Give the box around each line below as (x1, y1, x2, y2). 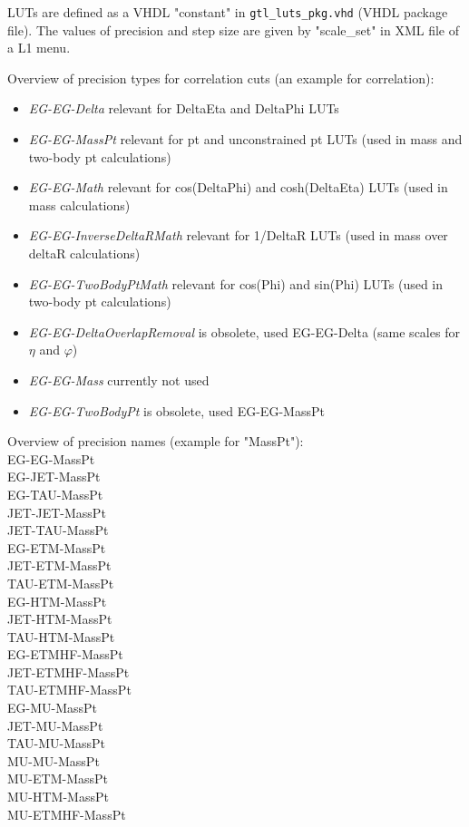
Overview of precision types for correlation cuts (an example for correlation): (7, 68, 435, 87)
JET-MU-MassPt (7, 715, 103, 735)
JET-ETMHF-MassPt (7, 662, 130, 681)
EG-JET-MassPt (7, 467, 101, 486)
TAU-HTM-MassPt (7, 627, 115, 646)
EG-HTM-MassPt (7, 591, 107, 610)
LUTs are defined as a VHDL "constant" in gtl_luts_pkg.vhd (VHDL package (7, 3, 448, 21)
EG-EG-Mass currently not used (28, 370, 210, 389)
